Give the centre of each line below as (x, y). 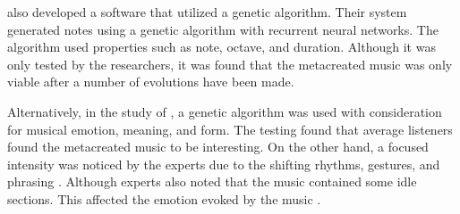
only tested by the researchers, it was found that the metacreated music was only (230, 64)
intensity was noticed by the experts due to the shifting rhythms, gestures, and (224, 164)
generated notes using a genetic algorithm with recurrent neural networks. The (223, 29)
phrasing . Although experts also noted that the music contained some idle (212, 181)
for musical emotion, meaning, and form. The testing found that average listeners (230, 129)
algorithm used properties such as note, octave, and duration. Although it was (221, 47)
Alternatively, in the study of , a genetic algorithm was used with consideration (225, 111)
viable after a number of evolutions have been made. (151, 82)
